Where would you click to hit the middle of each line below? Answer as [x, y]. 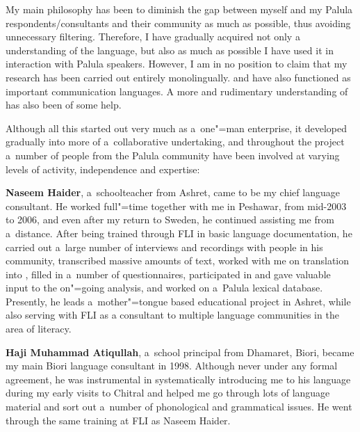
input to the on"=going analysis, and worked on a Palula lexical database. [164, 288]
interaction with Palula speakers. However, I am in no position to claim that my [177, 64]
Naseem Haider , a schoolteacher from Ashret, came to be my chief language [173, 192]
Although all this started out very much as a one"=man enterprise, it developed [177, 128]
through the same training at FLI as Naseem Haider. [118, 420]
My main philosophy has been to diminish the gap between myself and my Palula [179, 9]
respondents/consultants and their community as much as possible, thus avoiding [178, 23]
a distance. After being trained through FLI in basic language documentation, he [179, 233]
